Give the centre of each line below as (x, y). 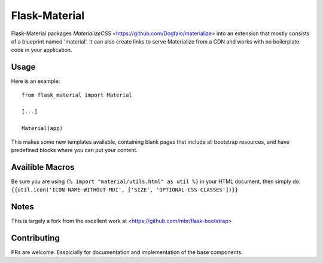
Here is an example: (36, 81)
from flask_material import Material (77, 95)
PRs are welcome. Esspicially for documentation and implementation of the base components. (127, 252)
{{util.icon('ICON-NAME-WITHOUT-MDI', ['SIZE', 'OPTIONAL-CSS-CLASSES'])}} (125, 190)
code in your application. (42, 50)
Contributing (35, 238)
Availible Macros (43, 167)
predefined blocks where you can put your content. (74, 150)
